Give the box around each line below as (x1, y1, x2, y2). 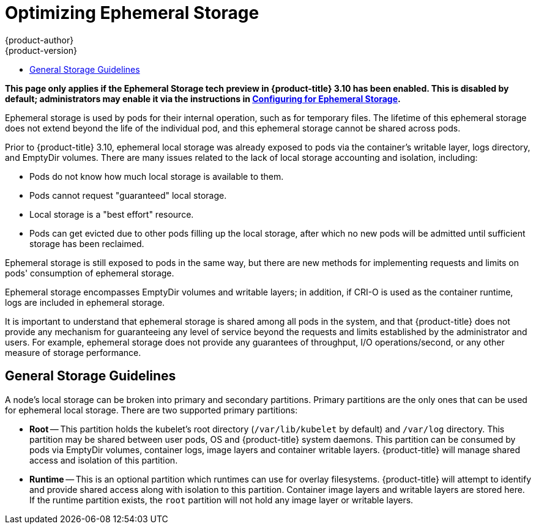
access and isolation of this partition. (29, 454, 178, 465)
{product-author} (5, 34, 74, 45)
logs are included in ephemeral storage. (5, 297, 165, 308)
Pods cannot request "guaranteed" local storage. (29, 190, 227, 201)
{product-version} (5, 45, 78, 56)
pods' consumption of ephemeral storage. (5, 267, 174, 278)
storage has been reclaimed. (29, 238, 144, 249)
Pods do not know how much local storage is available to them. (29, 171, 284, 182)
